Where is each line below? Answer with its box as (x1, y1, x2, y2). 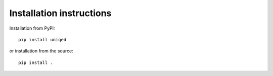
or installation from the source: (9, 48, 73, 54)
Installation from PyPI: (9, 25, 55, 31)
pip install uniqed (18, 37, 67, 42)
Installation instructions (9, 8, 112, 19)
